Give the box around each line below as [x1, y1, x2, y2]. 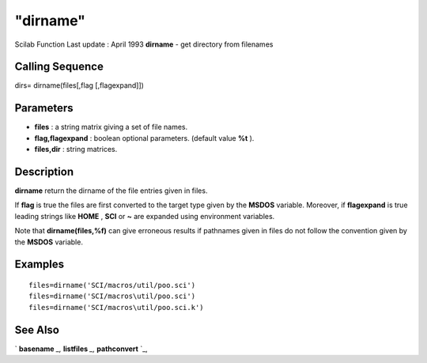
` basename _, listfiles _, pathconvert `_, [14, 344, 148, 354]
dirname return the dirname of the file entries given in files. [14, 186, 208, 195]
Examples [14, 258, 65, 271]
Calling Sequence [14, 60, 104, 74]
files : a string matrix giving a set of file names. [34, 123, 188, 132]
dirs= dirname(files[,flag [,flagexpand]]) [14, 81, 144, 90]
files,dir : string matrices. [34, 145, 118, 154]
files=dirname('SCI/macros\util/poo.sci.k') [28, 303, 205, 312]
